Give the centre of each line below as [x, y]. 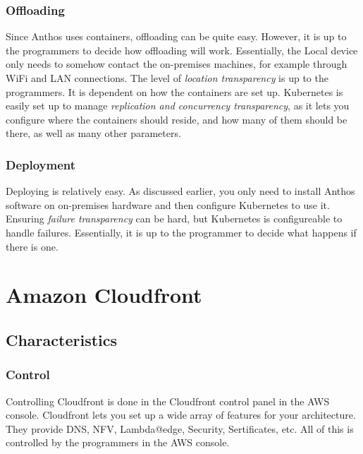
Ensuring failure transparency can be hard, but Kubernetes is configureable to [174, 219]
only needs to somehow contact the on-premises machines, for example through [177, 64]
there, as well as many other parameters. [93, 133]
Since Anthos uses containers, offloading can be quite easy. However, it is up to [176, 36]
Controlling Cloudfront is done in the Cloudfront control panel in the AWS [168, 401]
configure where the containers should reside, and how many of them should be [177, 119]
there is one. [32, 246]
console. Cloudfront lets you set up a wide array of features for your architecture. [181, 415]
